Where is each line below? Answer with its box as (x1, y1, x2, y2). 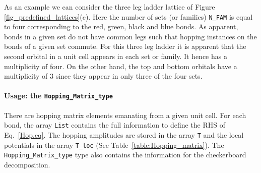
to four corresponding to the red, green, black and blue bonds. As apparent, (4, 21, 238, 32)
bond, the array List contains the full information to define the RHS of (4, 120, 225, 130)
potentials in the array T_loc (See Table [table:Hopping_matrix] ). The (4, 139, 224, 150)
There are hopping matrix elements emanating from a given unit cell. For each (4, 109, 246, 120)
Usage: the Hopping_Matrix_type (4, 90, 113, 101)
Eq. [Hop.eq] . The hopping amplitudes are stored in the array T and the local (4, 129, 244, 140)
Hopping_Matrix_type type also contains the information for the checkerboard (4, 149, 246, 160)
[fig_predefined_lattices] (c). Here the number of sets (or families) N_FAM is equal (4, 11, 253, 22)
